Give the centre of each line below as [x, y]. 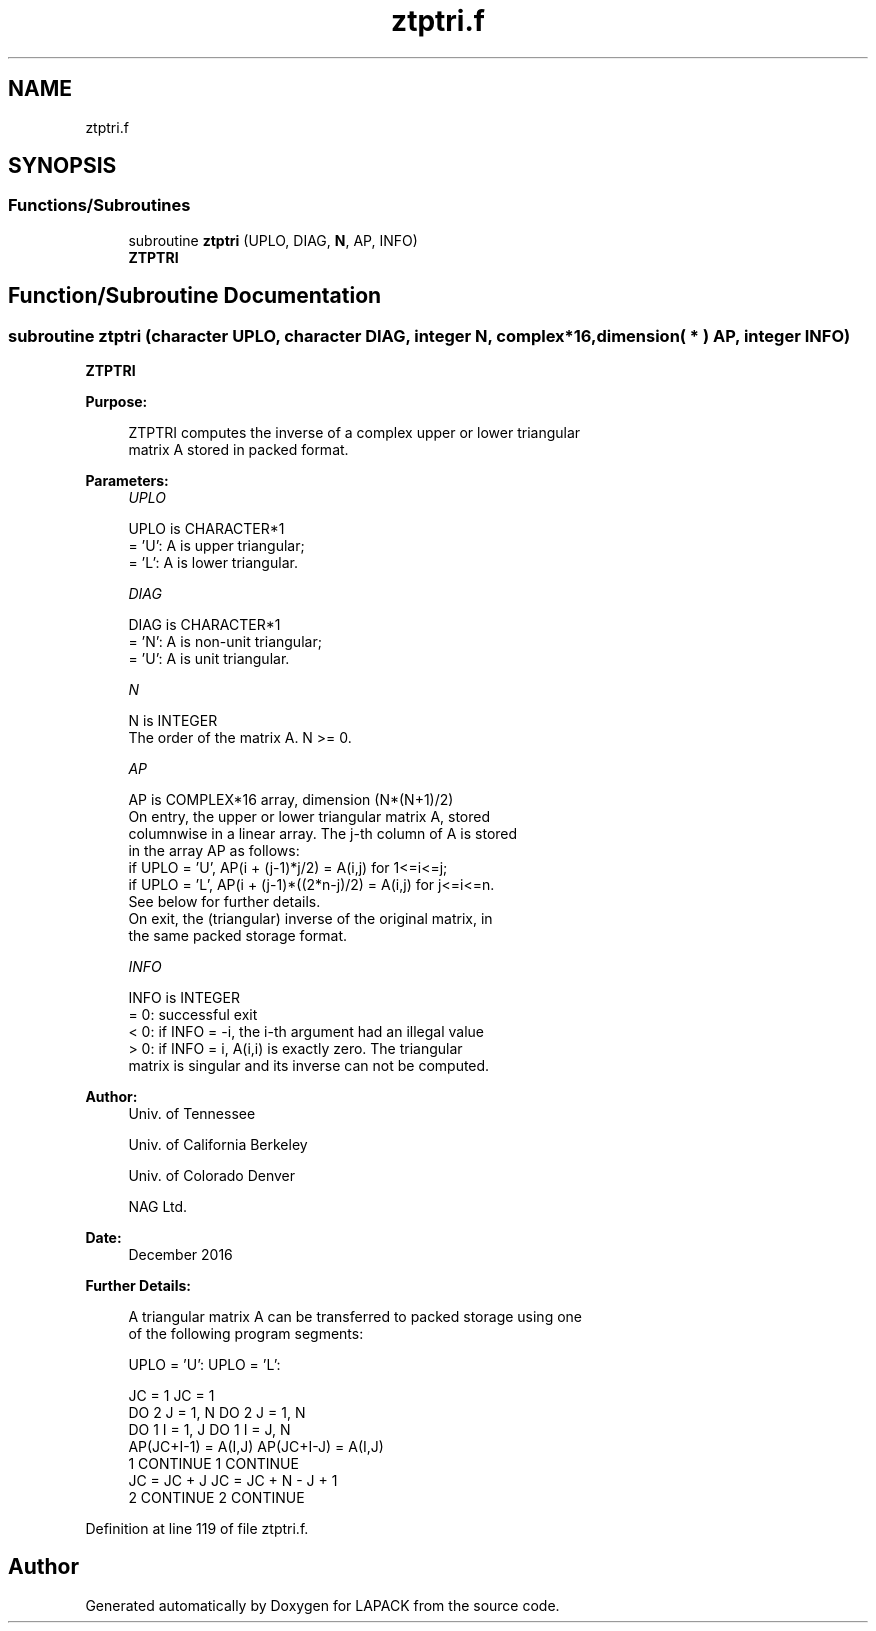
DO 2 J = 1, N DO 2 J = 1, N [217, 1413]
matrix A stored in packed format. [238, 450]
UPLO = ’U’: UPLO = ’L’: [204, 1365]
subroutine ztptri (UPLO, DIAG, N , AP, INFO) [273, 240]
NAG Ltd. [158, 1207]
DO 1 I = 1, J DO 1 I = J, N [209, 1430]
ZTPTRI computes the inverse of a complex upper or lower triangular [354, 433]
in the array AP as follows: [214, 851]
